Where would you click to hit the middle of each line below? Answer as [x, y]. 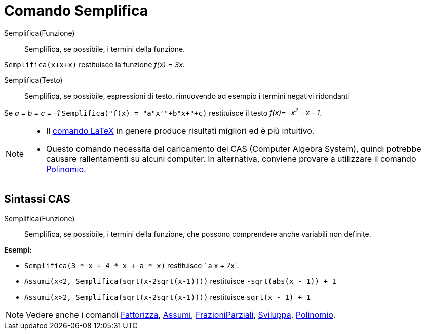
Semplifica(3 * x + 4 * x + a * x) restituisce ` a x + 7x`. [132, 266]
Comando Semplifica [76, 11]
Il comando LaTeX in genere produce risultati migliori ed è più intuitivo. [180, 131]
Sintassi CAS [37, 199]
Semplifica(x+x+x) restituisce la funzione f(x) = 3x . [94, 64]
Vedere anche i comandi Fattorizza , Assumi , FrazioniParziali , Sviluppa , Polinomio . [181, 315]
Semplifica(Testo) [33, 80]
